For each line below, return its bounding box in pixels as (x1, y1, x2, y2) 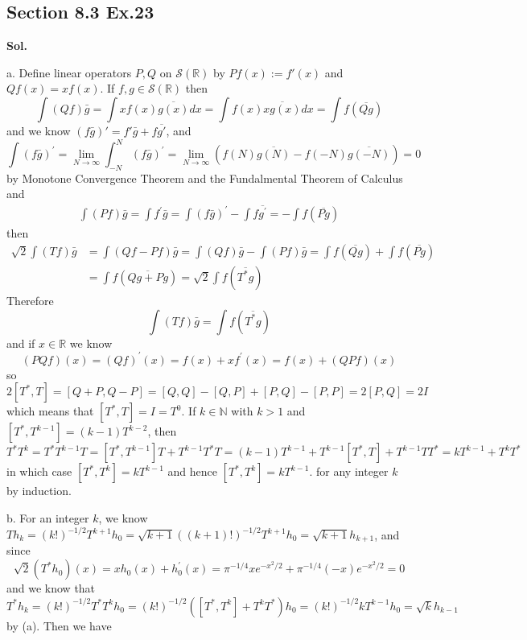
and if (6, 334, 35, 351)
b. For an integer (6, 509, 89, 526)
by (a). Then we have (6, 617, 112, 634)
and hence (167, 463, 217, 480)
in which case (6, 463, 72, 480)
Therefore (6, 292, 54, 309)
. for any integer (309, 463, 389, 480)
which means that (6, 403, 94, 419)
